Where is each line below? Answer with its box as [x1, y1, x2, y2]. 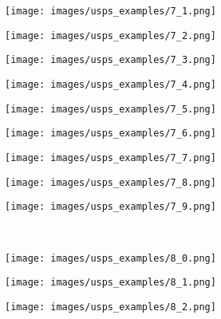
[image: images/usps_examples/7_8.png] [5, 176, 216, 188]
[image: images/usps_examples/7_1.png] [5, 6, 216, 17]
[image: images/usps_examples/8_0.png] [5, 252, 216, 264]
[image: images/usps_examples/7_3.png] [5, 54, 216, 66]
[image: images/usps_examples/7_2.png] [5, 30, 216, 41]
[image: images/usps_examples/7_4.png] [5, 78, 216, 90]
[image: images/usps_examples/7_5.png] [5, 103, 216, 115]
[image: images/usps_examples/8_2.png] [5, 301, 216, 313]
